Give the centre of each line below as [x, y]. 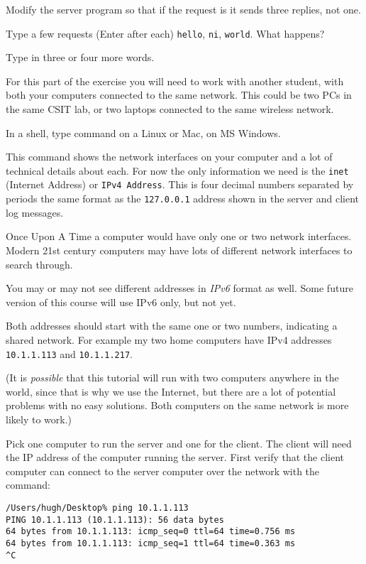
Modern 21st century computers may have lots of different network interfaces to [179, 250]
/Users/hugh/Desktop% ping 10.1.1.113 [97, 508]
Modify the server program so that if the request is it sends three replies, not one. [183, 9]
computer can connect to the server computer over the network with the [163, 471]
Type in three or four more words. [80, 57]
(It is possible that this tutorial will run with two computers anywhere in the [172, 378]
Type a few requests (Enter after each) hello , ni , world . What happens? [165, 33]
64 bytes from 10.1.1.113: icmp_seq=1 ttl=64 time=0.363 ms [151, 543]
